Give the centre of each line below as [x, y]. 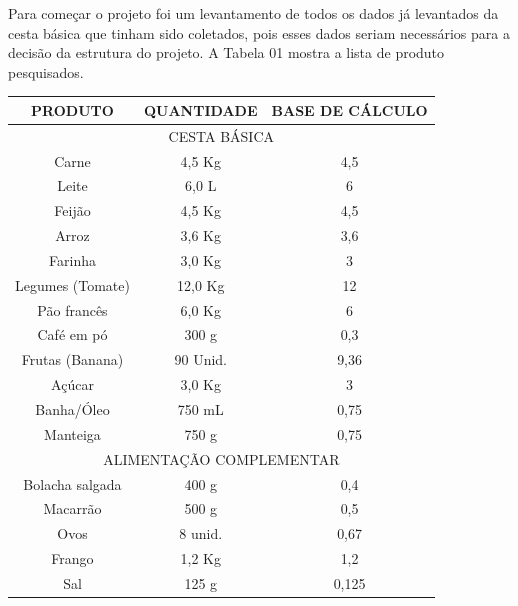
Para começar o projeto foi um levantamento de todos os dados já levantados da [253, 13]
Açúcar [72, 384]
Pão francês [72, 309]
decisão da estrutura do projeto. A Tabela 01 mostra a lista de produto [226, 52]
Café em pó [72, 334]
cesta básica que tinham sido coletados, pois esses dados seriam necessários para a [259, 32]
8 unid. [201, 533]
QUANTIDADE [200, 109]
